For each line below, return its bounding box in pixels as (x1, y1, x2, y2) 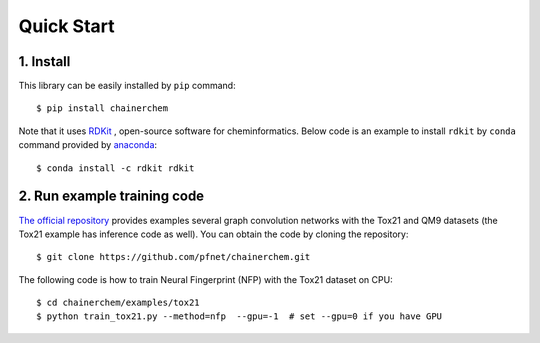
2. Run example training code (18, 188, 205, 205)
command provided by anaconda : (18, 139, 158, 151)
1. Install (18, 53, 71, 70)
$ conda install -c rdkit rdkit (36, 162, 195, 174)
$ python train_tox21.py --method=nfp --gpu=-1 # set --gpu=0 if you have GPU (36, 311, 443, 322)
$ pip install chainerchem (36, 103, 169, 114)
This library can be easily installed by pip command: (18, 80, 236, 92)
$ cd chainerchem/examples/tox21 (36, 297, 200, 309)
